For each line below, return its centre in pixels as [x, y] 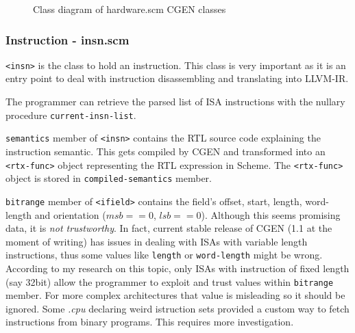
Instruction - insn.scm [68, 39]
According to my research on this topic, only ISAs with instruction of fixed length [177, 268]
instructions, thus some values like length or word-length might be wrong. [164, 255]
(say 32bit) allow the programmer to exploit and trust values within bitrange [170, 281]
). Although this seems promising [271, 214]
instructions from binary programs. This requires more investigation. [150, 322]
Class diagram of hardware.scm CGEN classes [130, 9]
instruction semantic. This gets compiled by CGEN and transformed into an [166, 151]
